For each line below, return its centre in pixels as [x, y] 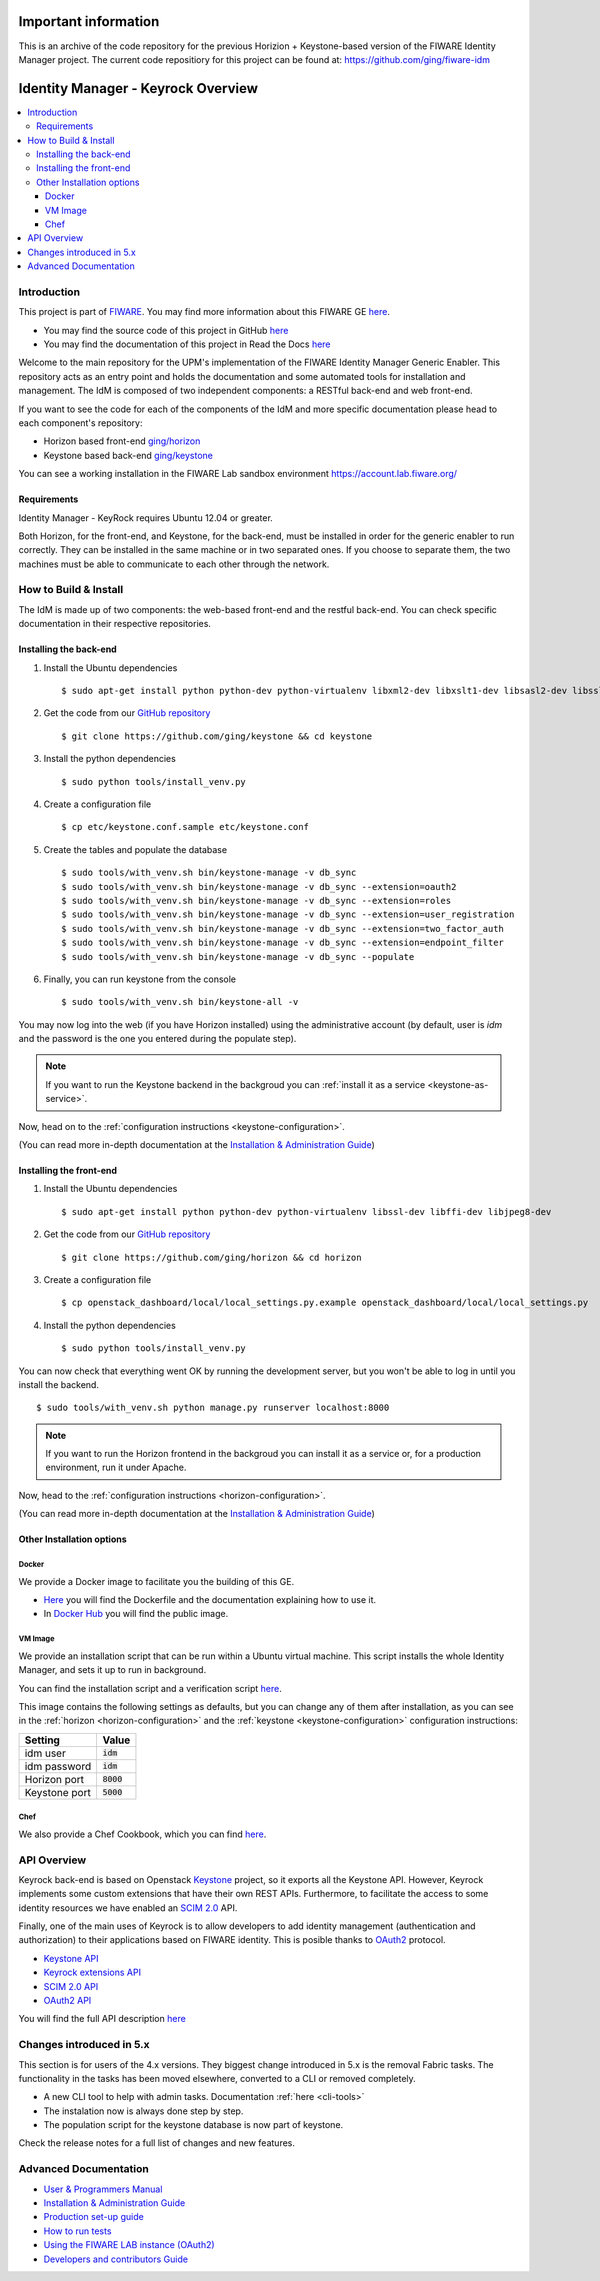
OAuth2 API [67, 2000]
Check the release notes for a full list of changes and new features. [156, 2143]
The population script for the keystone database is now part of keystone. [193, 2125]
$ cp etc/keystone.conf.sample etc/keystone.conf [185, 827]
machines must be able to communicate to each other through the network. [174, 564]
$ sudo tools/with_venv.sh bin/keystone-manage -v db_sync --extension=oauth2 [259, 886]
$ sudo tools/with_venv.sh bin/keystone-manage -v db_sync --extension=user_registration [288, 914]
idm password [58, 1766]
